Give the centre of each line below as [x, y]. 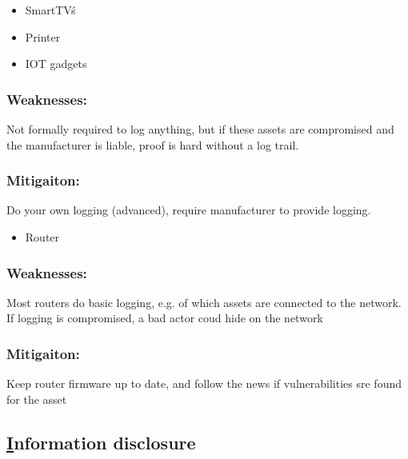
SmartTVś [50, 10]
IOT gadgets [56, 64]
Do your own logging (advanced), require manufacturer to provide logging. [189, 210]
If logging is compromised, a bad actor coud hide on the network [165, 318]
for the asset [37, 399]
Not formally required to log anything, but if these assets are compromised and [200, 129]
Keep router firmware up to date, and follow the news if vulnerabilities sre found [204, 383]
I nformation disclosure [101, 442]
